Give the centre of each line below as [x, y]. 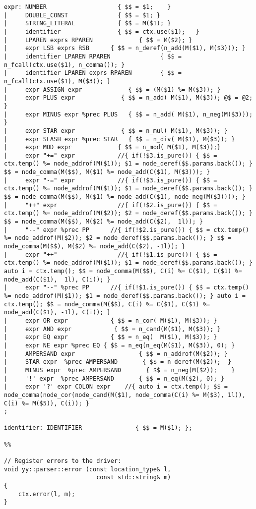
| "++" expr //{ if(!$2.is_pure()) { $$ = [111, 205]
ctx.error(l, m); [47, 494]
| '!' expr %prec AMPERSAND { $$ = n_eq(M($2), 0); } [114, 378]
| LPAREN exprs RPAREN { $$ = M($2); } [98, 40]
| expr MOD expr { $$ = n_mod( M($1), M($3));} [112, 147]
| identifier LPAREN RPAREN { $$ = [93, 56]
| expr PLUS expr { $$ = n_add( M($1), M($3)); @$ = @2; [128, 98]
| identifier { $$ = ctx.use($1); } [102, 31]
